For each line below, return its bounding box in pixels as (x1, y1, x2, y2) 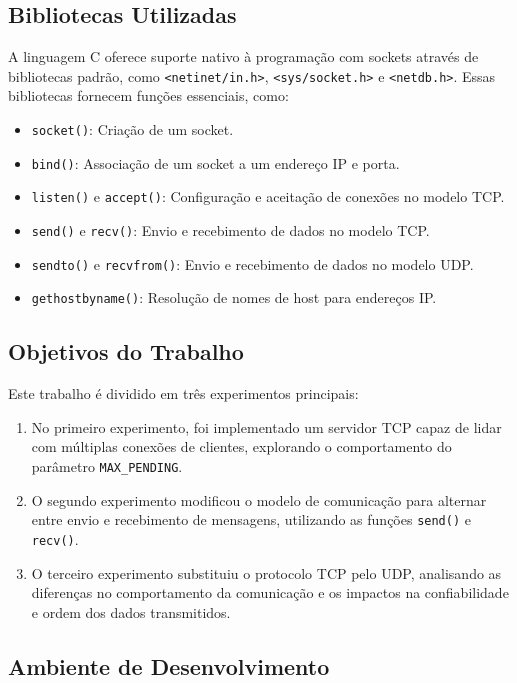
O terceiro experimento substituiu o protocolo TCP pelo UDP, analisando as (31, 562, 502, 583)
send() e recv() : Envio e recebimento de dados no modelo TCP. (31, 220, 430, 241)
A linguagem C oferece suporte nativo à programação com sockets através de (8, 46, 479, 67)
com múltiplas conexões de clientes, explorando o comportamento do (31, 436, 452, 457)
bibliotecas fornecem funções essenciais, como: (8, 85, 289, 106)
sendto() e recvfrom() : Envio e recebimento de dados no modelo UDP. (31, 253, 474, 274)
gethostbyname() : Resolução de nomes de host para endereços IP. (31, 287, 437, 308)
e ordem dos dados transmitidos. (31, 601, 231, 622)
